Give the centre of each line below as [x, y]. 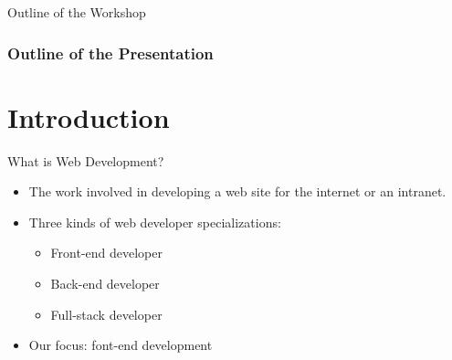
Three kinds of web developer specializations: [155, 222]
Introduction [89, 116]
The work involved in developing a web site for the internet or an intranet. [237, 191]
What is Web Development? [86, 160]
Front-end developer [106, 253]
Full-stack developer [106, 314]
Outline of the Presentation [110, 53]
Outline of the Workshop [77, 12]
